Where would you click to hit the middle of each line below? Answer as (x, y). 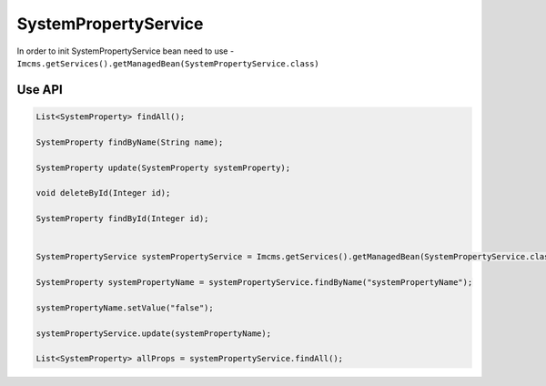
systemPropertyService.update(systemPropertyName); (154, 333)
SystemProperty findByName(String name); (130, 142)
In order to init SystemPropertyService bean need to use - (126, 51)
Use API (40, 90)
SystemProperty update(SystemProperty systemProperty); (163, 168)
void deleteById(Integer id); (103, 193)
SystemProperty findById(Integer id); (122, 219)
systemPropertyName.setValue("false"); (125, 308)
